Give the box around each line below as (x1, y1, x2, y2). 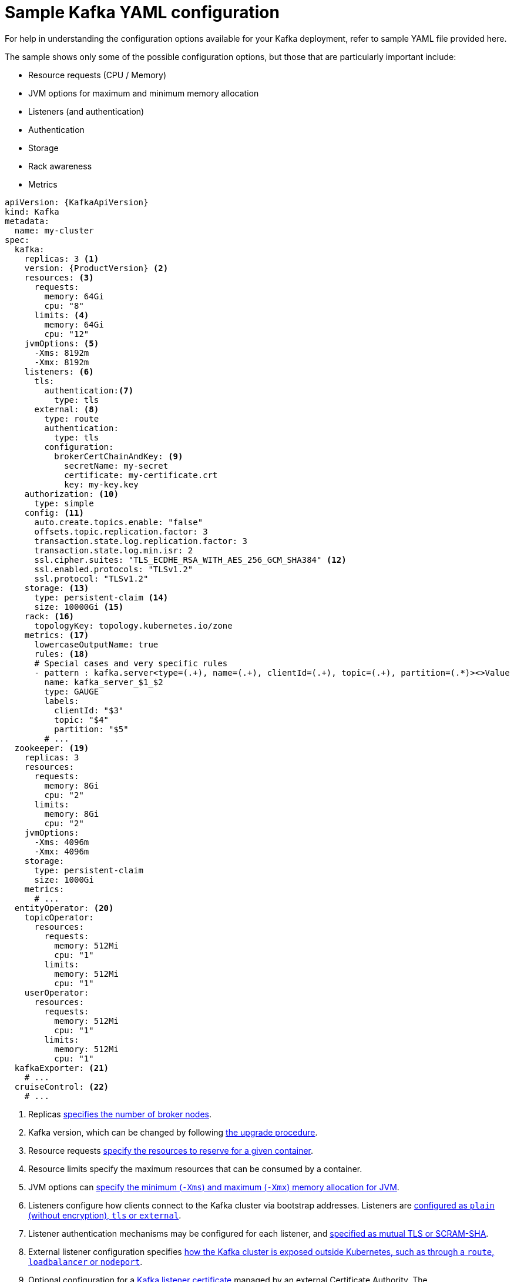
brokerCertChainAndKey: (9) (54, 451, 183, 461)
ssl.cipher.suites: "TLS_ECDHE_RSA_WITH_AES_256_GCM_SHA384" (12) (34, 555, 347, 565)
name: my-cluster (14, 225, 94, 235)
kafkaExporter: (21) (14, 1063, 109, 1073)
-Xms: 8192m (34, 348, 89, 358)
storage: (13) (24, 583, 89, 593)
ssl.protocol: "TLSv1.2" (34, 573, 149, 583)
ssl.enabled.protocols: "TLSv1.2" (34, 564, 193, 574)
